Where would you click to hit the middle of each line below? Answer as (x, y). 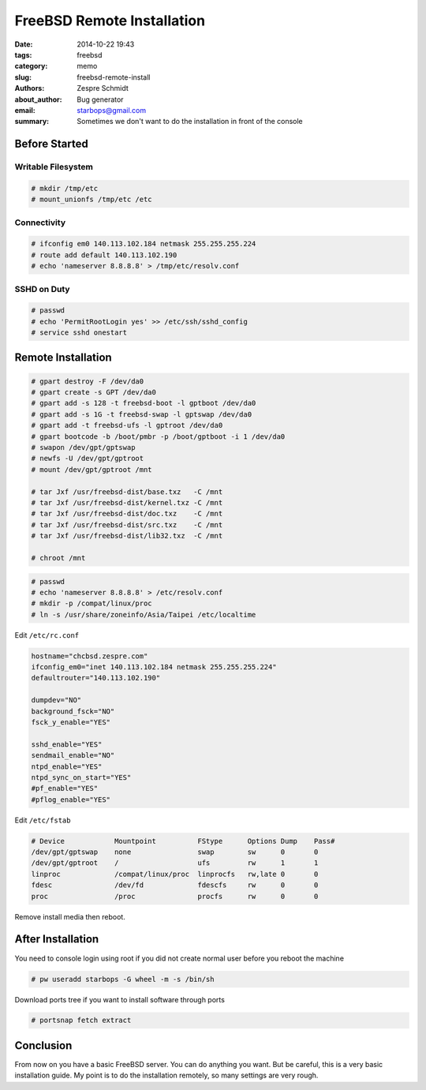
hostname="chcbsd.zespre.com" (90, 656)
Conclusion (43, 1045)
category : (31, 66)
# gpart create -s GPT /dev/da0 (94, 392)
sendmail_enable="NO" (73, 755)
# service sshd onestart (79, 333)
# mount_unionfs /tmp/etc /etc (92, 200)
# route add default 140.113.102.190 (104, 255)
